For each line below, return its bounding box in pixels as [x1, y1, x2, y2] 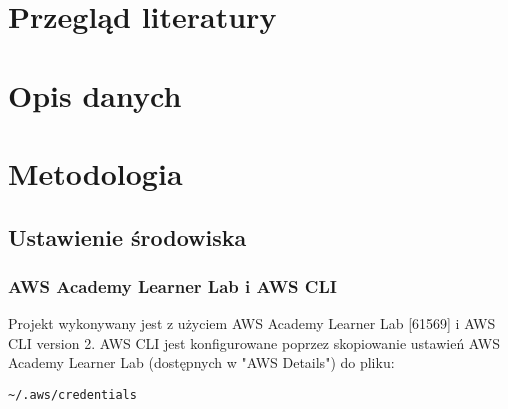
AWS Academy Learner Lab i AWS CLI [8, 273, 337, 298]
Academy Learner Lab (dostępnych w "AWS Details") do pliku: [8, 352, 395, 373]
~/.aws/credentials [8, 387, 137, 402]
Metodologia [8, 152, 183, 193]
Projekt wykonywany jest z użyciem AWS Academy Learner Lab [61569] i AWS [8, 313, 496, 334]
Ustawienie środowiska [8, 221, 247, 252]
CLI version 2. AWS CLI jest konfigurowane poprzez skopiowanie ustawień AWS [8, 332, 500, 353]
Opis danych [8, 74, 182, 115]
